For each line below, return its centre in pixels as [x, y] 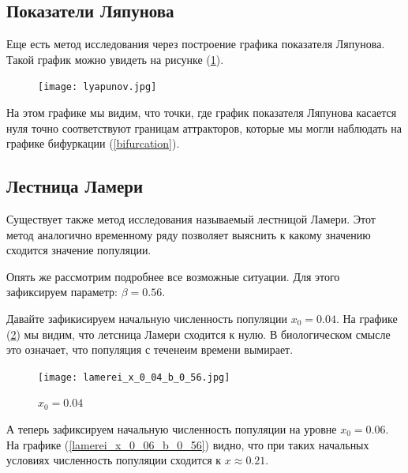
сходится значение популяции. [79, 250]
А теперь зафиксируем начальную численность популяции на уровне [172, 429]
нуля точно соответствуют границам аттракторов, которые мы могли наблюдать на [204, 128]
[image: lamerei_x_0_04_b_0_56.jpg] [134, 377]
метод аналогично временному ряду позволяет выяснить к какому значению [189, 234]
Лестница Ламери [75, 186]
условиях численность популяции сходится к [114, 460]
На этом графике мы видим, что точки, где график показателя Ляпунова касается [202, 113]
